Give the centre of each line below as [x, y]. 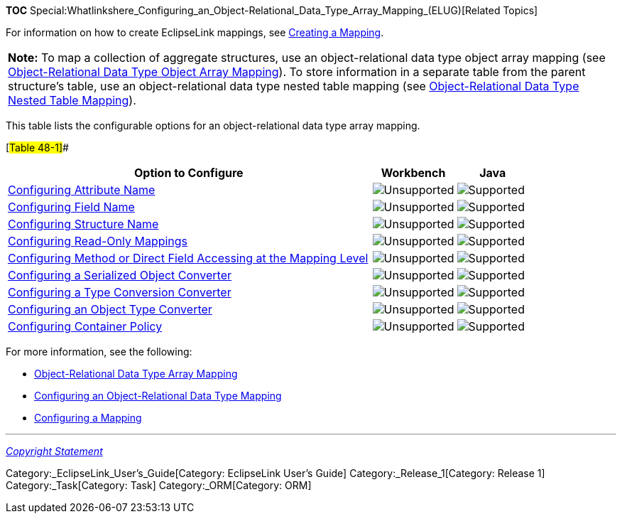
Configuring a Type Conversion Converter [120, 292]
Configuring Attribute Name [82, 190]
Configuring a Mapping [88, 418]
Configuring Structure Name [83, 224]
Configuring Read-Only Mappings [98, 241]
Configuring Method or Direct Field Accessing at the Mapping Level [188, 258]
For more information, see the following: [99, 352]
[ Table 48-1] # [37, 148]
